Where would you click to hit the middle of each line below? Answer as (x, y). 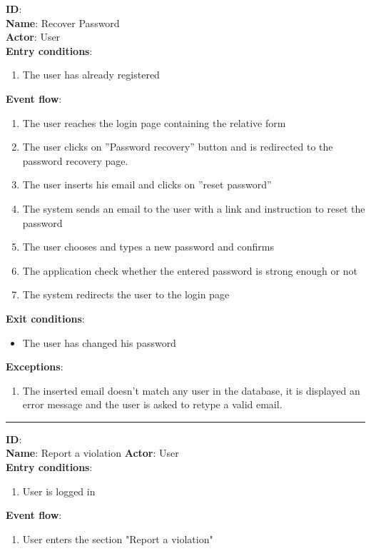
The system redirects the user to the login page (126, 294)
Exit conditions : (45, 318)
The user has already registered (91, 75)
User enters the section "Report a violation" (118, 539)
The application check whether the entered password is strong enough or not (190, 270)
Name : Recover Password (63, 22)
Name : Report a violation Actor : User (92, 453)
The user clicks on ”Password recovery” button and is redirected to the (178, 147)
